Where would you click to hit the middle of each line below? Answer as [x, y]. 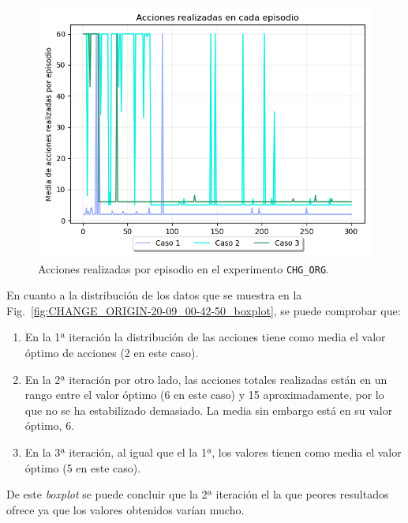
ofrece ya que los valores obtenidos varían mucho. [125, 509]
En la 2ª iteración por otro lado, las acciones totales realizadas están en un [206, 379]
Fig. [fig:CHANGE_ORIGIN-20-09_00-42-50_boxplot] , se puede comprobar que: [204, 310]
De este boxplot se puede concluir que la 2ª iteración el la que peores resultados [198, 494]
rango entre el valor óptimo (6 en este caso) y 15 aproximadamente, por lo [204, 395]
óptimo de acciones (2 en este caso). [112, 353]
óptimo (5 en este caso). [83, 467]
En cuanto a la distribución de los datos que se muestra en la [154, 295]
